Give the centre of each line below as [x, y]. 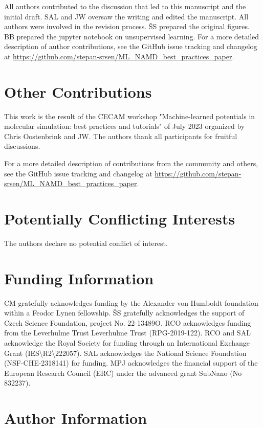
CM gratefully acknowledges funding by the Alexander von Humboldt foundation [131, 302]
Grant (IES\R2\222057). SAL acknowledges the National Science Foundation [125, 353]
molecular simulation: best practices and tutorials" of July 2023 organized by [125, 126]
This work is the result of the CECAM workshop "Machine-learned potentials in [130, 116]
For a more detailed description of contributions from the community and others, [131, 163]
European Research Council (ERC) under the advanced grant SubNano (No [123, 373]
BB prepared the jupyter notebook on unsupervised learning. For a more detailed [132, 36]
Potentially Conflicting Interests [120, 219]
